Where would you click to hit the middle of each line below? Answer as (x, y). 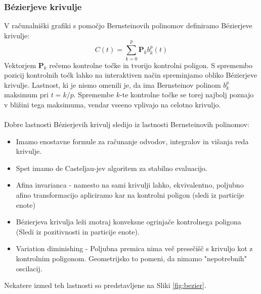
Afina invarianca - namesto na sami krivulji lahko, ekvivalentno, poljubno (130, 185)
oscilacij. (29, 268)
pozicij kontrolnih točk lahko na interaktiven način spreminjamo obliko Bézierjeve (131, 75)
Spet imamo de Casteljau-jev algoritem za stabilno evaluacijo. (112, 168)
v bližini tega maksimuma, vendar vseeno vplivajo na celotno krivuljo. (113, 104)
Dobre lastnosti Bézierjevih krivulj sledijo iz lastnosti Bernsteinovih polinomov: (127, 124)
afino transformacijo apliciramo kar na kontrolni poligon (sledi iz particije (130, 195)
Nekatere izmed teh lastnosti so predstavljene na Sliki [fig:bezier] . (105, 285)
